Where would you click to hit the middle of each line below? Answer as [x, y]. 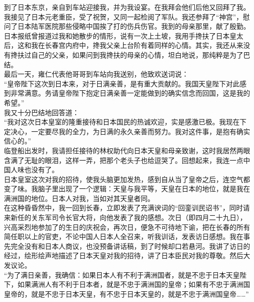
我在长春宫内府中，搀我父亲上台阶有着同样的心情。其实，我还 [130, 45]
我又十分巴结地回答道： [42, 112]
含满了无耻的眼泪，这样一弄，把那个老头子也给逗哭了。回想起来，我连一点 [124, 160]
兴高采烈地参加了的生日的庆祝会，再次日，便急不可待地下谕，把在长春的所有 [127, 227]
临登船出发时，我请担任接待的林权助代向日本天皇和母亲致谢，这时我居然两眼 [127, 150]
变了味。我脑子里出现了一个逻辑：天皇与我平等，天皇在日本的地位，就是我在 [127, 189]
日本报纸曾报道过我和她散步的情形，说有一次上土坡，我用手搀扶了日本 [117, 35]
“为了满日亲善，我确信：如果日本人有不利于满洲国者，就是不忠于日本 [115, 274]
